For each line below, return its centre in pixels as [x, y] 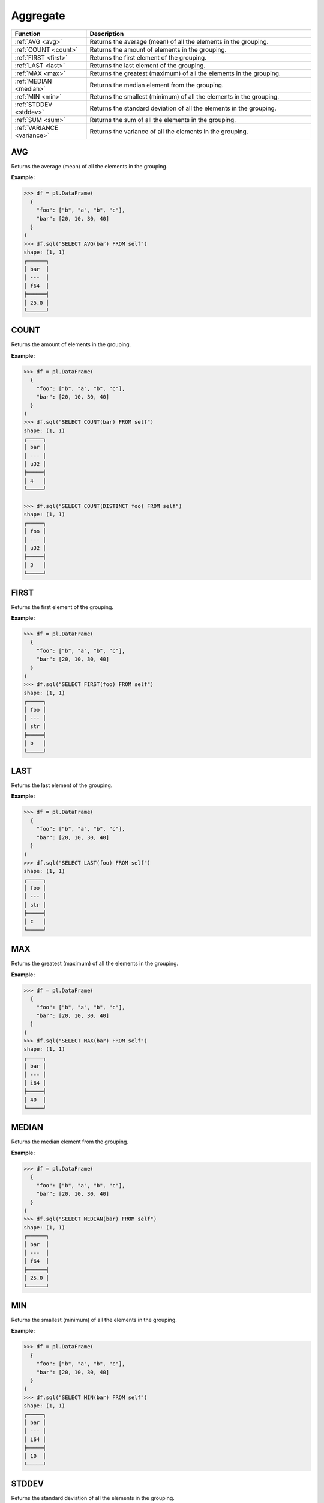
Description [107, 34]
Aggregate [38, 16]
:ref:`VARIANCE [37, 127]
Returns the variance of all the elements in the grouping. [169, 131]
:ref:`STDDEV [34, 104]
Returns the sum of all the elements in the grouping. [163, 120]
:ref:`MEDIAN [33, 81]
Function [28, 34]
